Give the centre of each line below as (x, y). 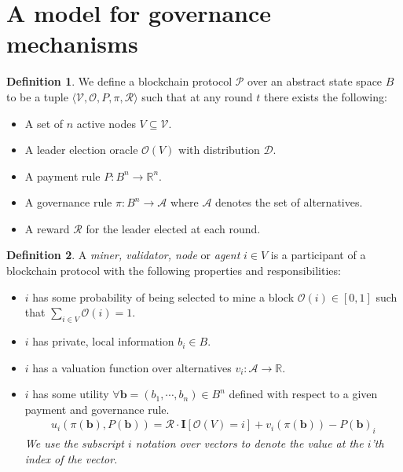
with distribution (219, 150)
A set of (44, 123)
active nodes (106, 123)
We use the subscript (74, 443)
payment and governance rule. (97, 409)
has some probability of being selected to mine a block (163, 296)
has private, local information (103, 341)
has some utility (71, 394)
